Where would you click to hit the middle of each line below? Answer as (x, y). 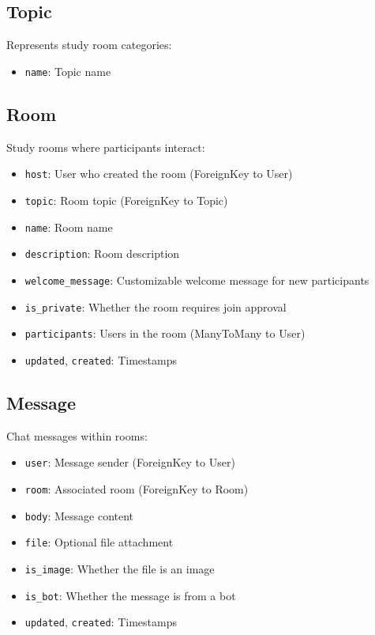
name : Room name (69, 227)
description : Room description (102, 253)
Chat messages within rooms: (77, 435)
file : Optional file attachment (99, 542)
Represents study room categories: (89, 45)
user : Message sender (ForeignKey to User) (130, 462)
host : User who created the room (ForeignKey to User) (159, 174)
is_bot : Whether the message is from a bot (130, 595)
